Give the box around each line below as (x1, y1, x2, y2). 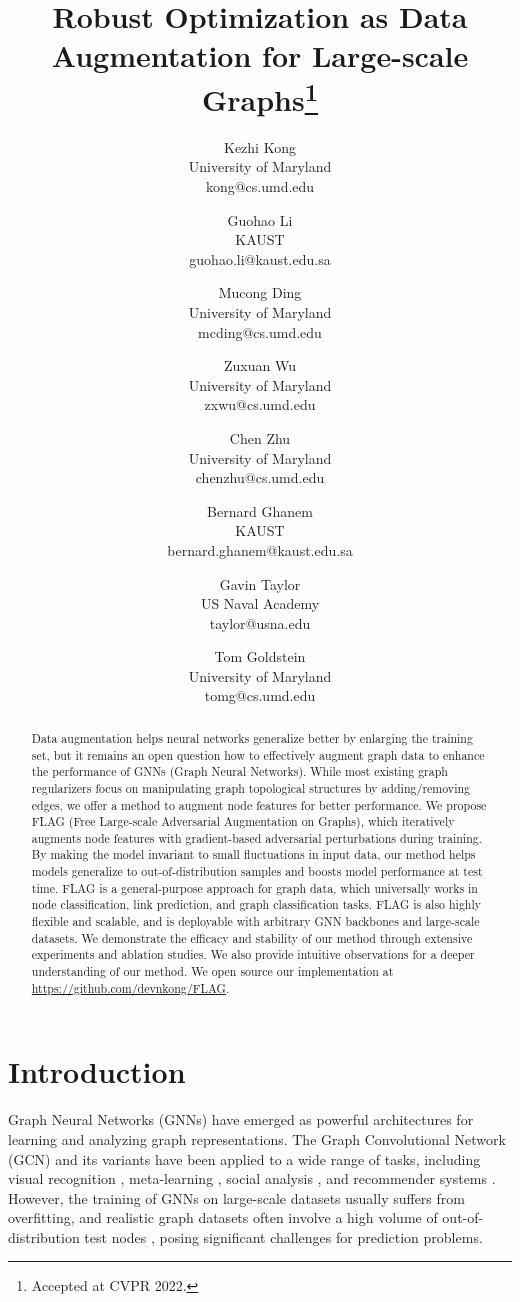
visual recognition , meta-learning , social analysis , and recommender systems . (8, 1168, 496, 1189)
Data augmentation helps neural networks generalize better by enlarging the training (31, 729, 473, 746)
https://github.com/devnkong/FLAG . (31, 979, 230, 996)
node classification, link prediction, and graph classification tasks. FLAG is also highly (31, 896, 482, 913)
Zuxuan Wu (224, 355, 296, 376)
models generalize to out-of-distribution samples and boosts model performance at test (31, 863, 483, 880)
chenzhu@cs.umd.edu (195, 467, 325, 488)
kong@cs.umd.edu (205, 176, 315, 197)
